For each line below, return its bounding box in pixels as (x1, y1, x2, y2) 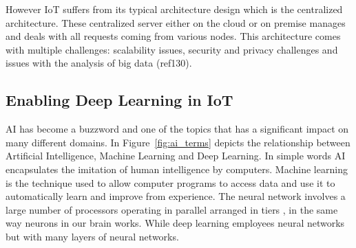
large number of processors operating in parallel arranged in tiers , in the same (6, 202, 338, 216)
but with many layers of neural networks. (6, 229, 179, 243)
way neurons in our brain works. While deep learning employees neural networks (6, 216, 345, 230)
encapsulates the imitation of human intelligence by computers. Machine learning (6, 161, 348, 176)
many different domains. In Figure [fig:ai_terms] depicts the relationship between (6, 135, 350, 149)
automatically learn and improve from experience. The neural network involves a (6, 189, 346, 203)
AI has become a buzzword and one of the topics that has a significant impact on (6, 122, 349, 136)
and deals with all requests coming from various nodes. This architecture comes (6, 29, 341, 43)
